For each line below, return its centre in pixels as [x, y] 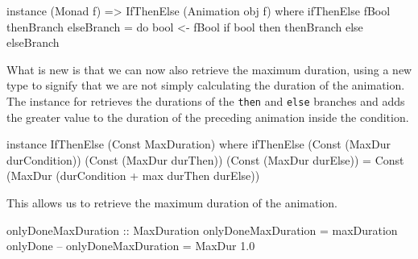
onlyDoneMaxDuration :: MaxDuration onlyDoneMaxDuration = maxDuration [202, 230]
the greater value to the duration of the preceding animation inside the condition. [208, 117]
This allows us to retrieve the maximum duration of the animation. [172, 203]
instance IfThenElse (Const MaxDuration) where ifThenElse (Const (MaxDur [199, 144]
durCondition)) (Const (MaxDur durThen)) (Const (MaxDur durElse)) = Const [205, 159]
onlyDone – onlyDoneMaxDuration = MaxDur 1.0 [131, 246]
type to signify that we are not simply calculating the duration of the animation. [206, 85]
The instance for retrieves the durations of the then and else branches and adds [206, 100]
